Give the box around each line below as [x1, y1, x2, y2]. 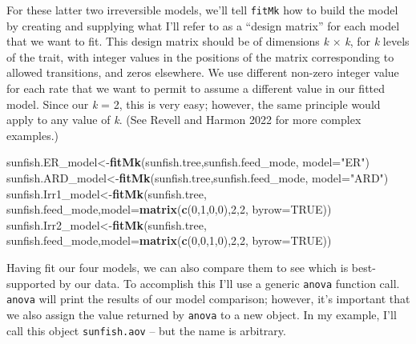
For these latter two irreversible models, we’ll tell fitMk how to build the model [6, 2, 398, 18]
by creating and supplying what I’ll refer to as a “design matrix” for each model [6, 17, 400, 34]
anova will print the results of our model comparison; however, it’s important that [6, 290, 410, 307]
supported [6, 274, 56, 291]
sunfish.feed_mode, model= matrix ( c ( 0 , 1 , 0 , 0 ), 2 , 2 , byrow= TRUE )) [6, 201, 332, 218]
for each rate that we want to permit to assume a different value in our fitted [6, 80, 386, 97]
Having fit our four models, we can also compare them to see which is [6, 258, 349, 275]
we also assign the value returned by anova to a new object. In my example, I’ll [6, 306, 397, 322]
